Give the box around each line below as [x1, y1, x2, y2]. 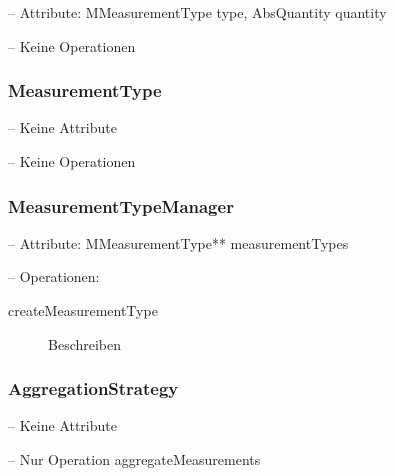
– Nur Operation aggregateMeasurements [8, 449, 261, 469]
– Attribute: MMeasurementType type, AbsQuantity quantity [8, 2, 387, 22]
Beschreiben [48, 333, 122, 354]
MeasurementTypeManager [8, 193, 234, 218]
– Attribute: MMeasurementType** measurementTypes [8, 232, 349, 253]
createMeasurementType [8, 300, 158, 320]
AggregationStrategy [8, 376, 179, 401]
